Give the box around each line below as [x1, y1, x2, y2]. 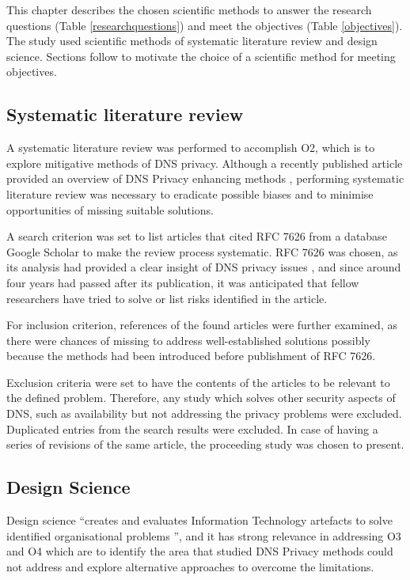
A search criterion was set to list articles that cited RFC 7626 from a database [6, 228, 387, 245]
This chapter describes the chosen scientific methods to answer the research [6, 2, 372, 17]
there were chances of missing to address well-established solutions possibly [6, 332, 370, 348]
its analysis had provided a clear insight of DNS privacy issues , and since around [6, 259, 401, 275]
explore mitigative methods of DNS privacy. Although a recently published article [6, 154, 403, 171]
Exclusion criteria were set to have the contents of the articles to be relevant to [6, 373, 390, 390]
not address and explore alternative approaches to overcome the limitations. [6, 558, 374, 574]
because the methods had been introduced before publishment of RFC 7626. [6, 347, 376, 364]
